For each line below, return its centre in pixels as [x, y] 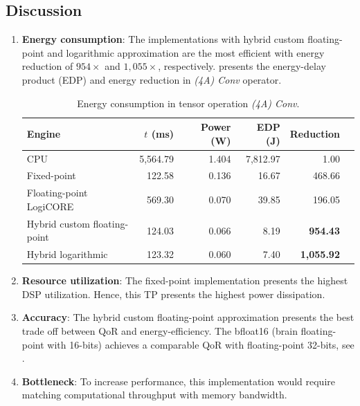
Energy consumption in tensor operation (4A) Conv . [188, 103]
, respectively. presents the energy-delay [242, 66]
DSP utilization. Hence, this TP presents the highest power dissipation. [173, 294]
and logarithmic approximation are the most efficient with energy [186, 52]
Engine [44, 133]
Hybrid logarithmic [67, 254]
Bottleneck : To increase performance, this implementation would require [178, 381]
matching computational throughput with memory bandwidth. [154, 395]
